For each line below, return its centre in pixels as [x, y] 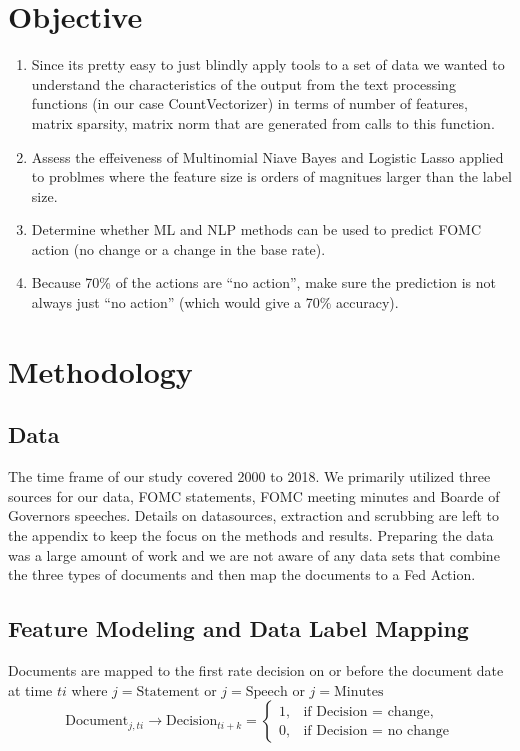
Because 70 [65, 282]
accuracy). [367, 302]
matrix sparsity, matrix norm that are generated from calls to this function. [263, 122]
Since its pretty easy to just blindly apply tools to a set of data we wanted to [268, 64]
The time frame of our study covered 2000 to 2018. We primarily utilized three [249, 476]
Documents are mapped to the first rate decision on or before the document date [256, 670]
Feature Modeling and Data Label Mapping [238, 628]
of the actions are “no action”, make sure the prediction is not [305, 282]
